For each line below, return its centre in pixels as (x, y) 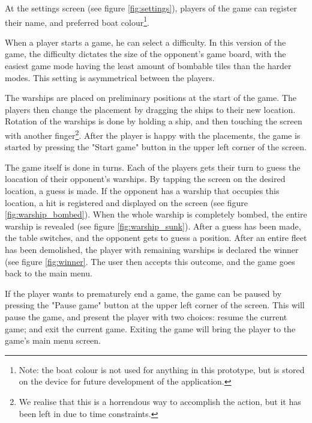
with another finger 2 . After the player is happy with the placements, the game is (153, 134)
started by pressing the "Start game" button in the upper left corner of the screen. (156, 147)
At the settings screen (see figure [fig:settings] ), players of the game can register (151, 8)
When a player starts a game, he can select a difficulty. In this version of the (145, 42)
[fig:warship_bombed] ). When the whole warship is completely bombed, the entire (156, 214)
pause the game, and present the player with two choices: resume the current (146, 316)
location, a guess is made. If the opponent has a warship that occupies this (142, 191)
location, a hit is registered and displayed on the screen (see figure (126, 202)
